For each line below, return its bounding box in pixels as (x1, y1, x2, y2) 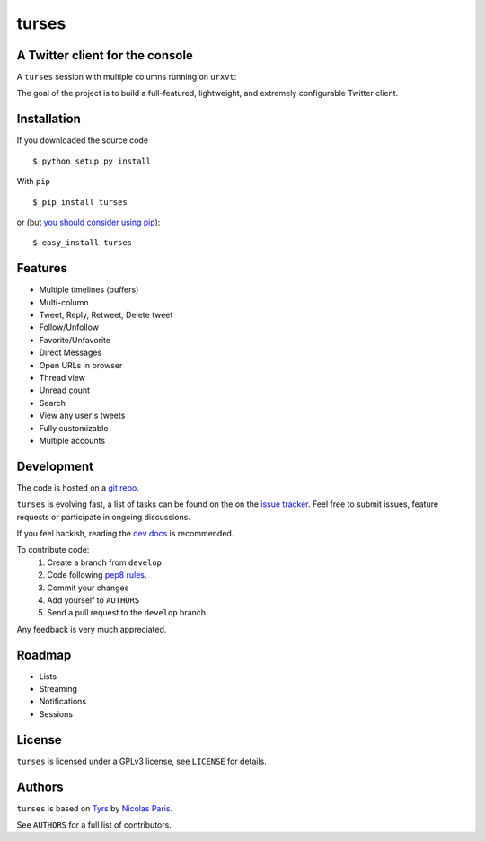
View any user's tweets (39, 410, 126, 421)
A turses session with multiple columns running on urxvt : (16, 72, 237, 83)
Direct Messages (39, 347, 102, 359)
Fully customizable (39, 422, 109, 433)
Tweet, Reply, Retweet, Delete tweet (39, 310, 173, 320)
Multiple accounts (39, 435, 106, 446)
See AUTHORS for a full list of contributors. (16, 819, 172, 830)
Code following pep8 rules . (47, 570, 147, 580)
